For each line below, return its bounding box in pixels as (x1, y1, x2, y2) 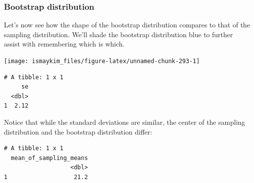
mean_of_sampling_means (11, 154, 88, 161)
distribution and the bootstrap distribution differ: (4, 126, 152, 137)
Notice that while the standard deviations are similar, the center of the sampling (4, 117, 245, 127)
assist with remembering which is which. (4, 39, 125, 49)
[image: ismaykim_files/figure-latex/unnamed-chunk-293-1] (4, 58, 200, 65)
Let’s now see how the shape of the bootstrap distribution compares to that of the (4, 20, 250, 30)
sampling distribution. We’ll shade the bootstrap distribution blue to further (4, 29, 233, 39)
